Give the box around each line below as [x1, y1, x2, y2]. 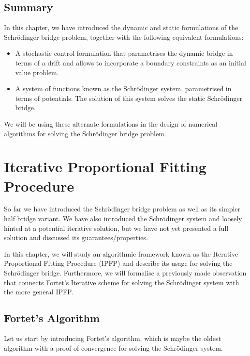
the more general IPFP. [4, 287, 74, 297]
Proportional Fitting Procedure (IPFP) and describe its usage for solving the [4, 258, 233, 268]
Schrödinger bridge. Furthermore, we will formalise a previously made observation [4, 268, 247, 278]
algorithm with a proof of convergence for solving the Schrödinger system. [4, 342, 223, 353]
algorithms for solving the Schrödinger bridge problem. [4, 128, 166, 138]
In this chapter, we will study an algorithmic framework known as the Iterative [4, 248, 238, 259]
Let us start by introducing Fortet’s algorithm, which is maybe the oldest [4, 333, 221, 343]
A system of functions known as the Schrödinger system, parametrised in [15, 83, 232, 94]
